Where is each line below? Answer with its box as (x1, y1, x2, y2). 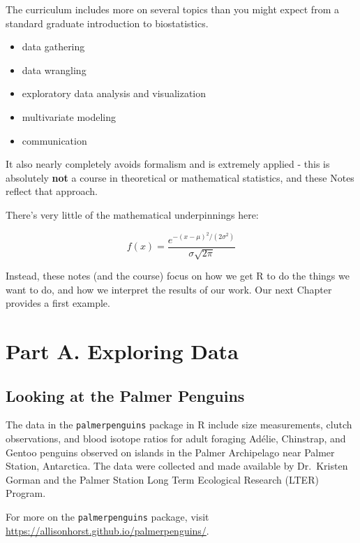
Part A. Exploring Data (6, 337, 239, 365)
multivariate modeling (22, 109, 117, 124)
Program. (6, 486, 46, 500)
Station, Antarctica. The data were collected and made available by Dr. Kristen (6, 458, 348, 473)
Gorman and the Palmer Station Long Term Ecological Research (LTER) (6, 472, 319, 486)
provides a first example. (6, 296, 110, 310)
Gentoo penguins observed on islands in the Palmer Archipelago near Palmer (6, 444, 335, 459)
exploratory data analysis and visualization (22, 86, 207, 101)
